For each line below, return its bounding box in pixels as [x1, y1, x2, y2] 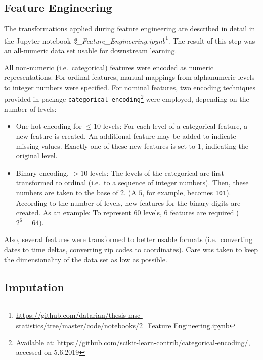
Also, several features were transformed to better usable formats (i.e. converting [4, 234, 253, 245]
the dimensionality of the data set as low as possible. [4, 254, 167, 264]
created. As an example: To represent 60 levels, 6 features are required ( [16, 207, 239, 218]
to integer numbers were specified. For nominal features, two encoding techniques [4, 82, 255, 92]
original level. [16, 150, 58, 161]
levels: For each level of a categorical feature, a [103, 121, 248, 131]
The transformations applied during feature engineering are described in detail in [4, 23, 255, 34]
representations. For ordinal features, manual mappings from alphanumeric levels [4, 72, 255, 83]
